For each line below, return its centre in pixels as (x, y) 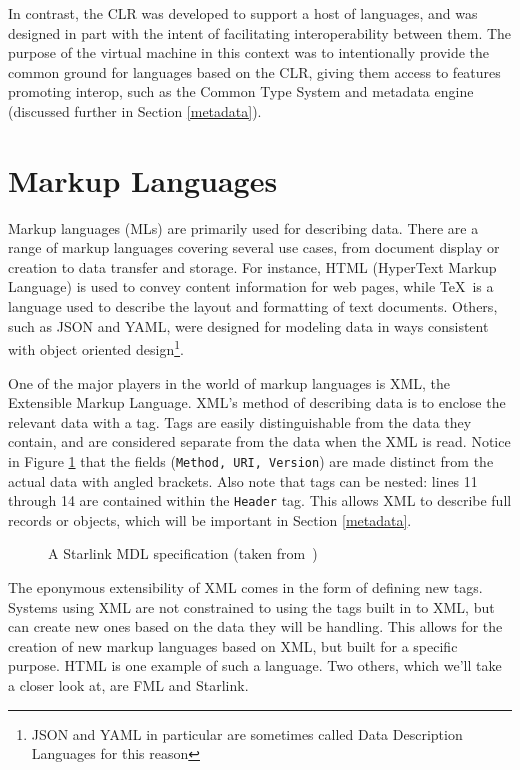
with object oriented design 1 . (96, 347)
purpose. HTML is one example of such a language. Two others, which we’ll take (255, 665)
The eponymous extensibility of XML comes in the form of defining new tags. (245, 586)
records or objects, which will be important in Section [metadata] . (210, 519)
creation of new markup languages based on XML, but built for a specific (233, 645)
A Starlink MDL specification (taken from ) (183, 553)
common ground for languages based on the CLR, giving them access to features (254, 71)
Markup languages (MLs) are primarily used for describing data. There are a (243, 227)
